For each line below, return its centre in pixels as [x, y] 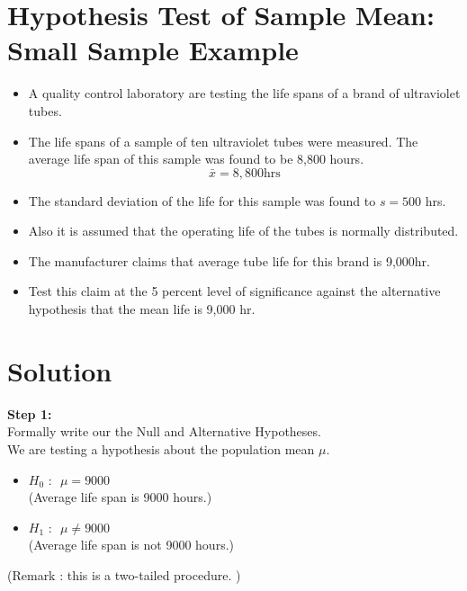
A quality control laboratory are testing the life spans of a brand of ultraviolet [244, 93]
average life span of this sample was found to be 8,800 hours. [196, 159]
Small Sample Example [153, 50]
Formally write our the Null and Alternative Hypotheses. [164, 431]
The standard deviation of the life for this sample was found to [202, 200]
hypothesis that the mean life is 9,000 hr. [142, 309]
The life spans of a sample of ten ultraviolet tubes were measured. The [223, 141]
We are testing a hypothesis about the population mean [161, 448]
